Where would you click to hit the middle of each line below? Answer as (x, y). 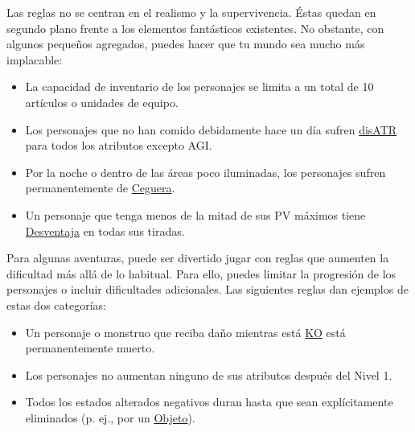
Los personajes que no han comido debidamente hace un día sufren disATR (211, 129)
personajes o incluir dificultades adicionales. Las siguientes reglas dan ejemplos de (207, 289)
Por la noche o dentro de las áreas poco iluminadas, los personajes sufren (205, 172)
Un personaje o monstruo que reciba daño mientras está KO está (185, 332)
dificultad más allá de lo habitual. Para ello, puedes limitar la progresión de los (201, 273)
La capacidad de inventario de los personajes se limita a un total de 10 (199, 86)
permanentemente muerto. (90, 348)
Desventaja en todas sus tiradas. (105, 230)
